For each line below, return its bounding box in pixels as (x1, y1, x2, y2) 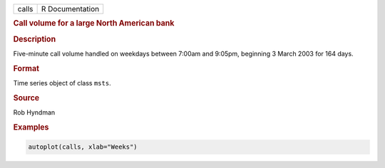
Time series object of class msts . (13, 78, 111, 87)
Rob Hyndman (13, 108, 56, 117)
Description (13, 34, 56, 44)
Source (13, 93, 40, 103)
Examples (13, 122, 49, 132)
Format (13, 63, 39, 73)
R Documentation (41, 4, 100, 14)
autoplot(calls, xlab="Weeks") (28, 143, 138, 151)
